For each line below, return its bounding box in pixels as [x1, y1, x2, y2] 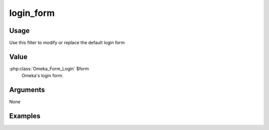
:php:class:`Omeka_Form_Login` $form [9, 65, 89, 72]
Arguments [9, 86, 45, 94]
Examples [9, 112, 41, 121]
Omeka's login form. [21, 73, 64, 79]
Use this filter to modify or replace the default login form [9, 40, 125, 46]
